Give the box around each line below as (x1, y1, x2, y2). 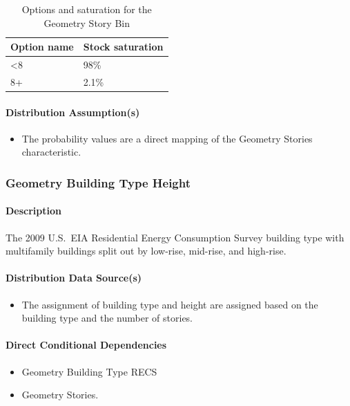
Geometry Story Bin (43, 15, 130, 30)
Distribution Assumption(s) (6, 104, 140, 119)
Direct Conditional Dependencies (6, 338, 167, 352)
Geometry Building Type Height (6, 174, 191, 191)
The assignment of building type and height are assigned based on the (21, 297, 318, 311)
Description (6, 203, 62, 218)
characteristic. (21, 145, 81, 159)
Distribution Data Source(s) (6, 270, 142, 285)
